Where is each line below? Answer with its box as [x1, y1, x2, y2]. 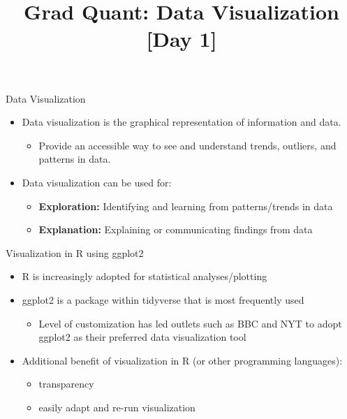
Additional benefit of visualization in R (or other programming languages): [22, 353, 343, 367]
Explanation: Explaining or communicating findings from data [38, 222, 313, 237]
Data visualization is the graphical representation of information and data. [22, 115, 341, 129]
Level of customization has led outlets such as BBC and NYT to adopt [38, 316, 342, 330]
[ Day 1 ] [146, 24, 217, 53]
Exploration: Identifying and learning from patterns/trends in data [38, 198, 333, 213]
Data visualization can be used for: [22, 175, 172, 189]
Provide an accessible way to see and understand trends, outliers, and [38, 138, 337, 152]
